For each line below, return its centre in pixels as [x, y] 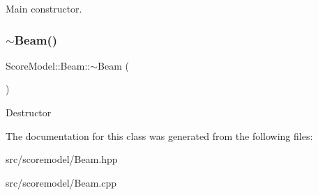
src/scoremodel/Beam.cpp [61, 182]
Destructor [29, 112]
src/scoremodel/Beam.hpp [62, 159]
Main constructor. [44, 8]
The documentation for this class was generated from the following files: [159, 135]
